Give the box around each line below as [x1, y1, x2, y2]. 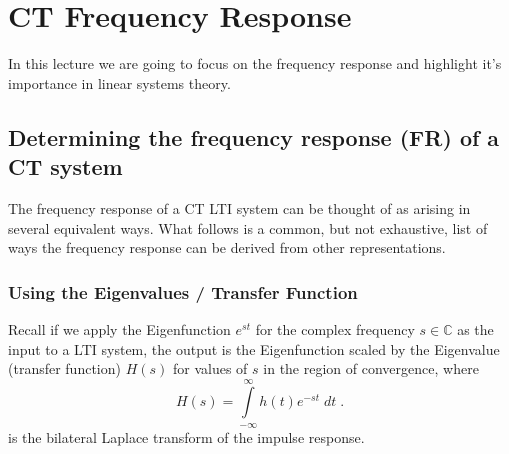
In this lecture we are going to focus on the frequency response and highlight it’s [8, 53, 502, 74]
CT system [8, 151, 123, 182]
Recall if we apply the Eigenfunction [8, 318, 231, 339]
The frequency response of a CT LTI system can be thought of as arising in [8, 197, 471, 218]
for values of [172, 358, 248, 379]
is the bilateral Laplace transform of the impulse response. [8, 426, 365, 447]
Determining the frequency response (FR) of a [8, 121, 500, 152]
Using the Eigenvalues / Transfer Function [8, 279, 358, 304]
